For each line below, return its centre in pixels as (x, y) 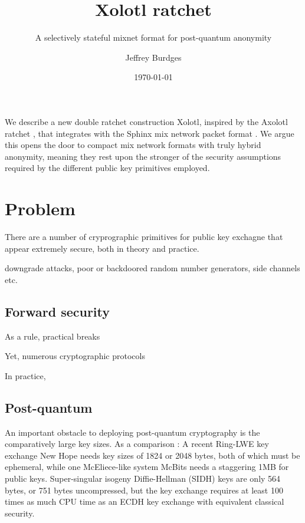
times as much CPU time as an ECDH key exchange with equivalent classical (145, 501)
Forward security (58, 311)
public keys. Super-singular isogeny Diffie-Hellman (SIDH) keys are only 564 (143, 478)
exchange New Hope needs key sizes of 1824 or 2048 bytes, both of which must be (152, 455)
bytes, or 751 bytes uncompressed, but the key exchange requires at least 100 (144, 490)
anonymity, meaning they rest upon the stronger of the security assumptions (143, 156)
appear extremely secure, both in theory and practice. (102, 248)
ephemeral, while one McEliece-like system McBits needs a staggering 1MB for (147, 467)
